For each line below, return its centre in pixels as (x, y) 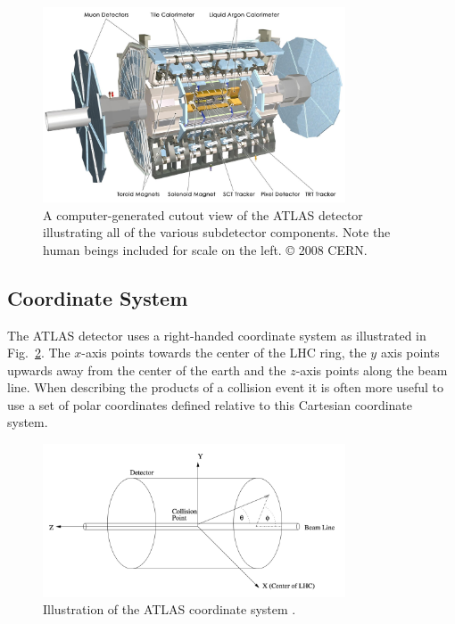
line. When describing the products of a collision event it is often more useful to (225, 387)
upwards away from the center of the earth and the (147, 369)
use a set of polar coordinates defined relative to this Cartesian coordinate (210, 404)
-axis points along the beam (372, 369)
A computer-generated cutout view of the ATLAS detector (203, 214)
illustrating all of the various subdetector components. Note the (217, 232)
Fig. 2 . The (39, 353)
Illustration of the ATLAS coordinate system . (170, 609)
